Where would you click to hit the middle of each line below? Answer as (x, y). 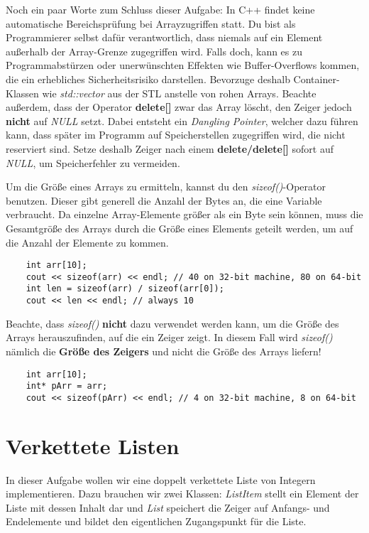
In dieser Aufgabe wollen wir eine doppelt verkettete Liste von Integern (161, 479)
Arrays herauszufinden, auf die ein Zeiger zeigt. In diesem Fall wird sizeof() (169, 337)
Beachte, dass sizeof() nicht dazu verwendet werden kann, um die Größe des (172, 323)
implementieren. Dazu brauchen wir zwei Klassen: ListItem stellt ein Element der (182, 494)
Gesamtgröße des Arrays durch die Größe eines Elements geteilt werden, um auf (180, 228)
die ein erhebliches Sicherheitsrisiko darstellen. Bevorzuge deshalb (148, 79)
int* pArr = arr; (67, 386)
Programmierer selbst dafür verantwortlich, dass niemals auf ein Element (164, 37)
